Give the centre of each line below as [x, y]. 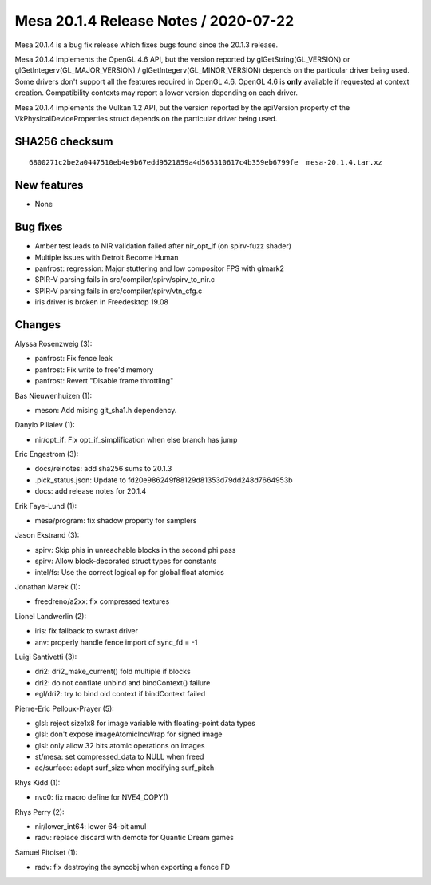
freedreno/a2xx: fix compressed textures [102, 601]
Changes [38, 325]
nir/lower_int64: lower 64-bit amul [91, 827]
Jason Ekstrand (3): [47, 535]
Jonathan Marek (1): [47, 587]
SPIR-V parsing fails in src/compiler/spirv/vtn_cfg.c [119, 291]
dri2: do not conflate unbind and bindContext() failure [123, 682]
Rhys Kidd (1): [38, 782]
